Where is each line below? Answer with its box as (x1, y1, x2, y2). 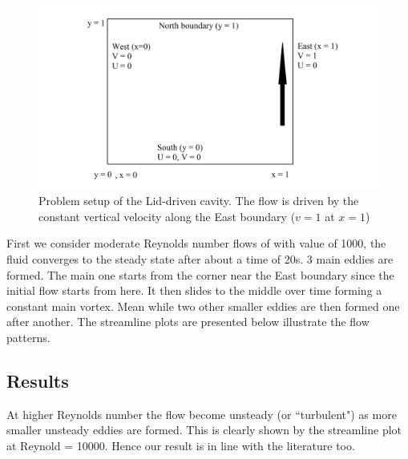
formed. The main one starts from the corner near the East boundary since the (6, 266, 394, 283)
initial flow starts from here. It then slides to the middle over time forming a (6, 282, 382, 299)
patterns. (6, 328, 50, 345)
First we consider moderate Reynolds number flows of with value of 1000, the (6, 235, 386, 252)
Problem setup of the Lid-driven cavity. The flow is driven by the (38, 192, 359, 209)
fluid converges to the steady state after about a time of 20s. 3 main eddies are (6, 250, 394, 267)
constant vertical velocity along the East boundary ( (38, 207, 296, 224)
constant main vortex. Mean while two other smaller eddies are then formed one (6, 297, 400, 314)
